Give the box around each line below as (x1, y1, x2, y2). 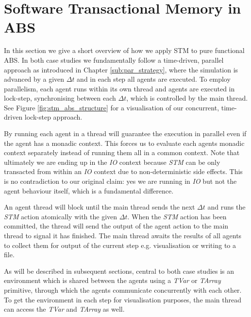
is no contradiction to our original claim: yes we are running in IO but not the (4, 176, 237, 186)
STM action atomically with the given (4, 211, 117, 221)
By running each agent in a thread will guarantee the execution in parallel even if (4, 128, 247, 139)
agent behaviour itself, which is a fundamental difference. (4, 185, 174, 195)
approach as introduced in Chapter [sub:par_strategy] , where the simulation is (4, 64, 238, 74)
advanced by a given (4, 74, 65, 84)
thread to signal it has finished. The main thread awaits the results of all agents (4, 230, 242, 240)
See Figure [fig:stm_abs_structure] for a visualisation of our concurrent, (4, 102, 219, 112)
